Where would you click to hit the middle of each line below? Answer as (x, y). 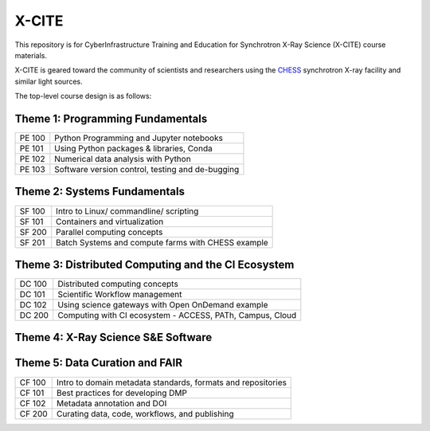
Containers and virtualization (110, 221)
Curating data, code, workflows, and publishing (145, 413)
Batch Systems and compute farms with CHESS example (162, 242)
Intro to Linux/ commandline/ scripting (127, 211)
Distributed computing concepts (117, 284)
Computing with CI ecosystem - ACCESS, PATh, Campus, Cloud (177, 315)
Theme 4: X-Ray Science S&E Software (113, 337)
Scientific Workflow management (119, 295)
